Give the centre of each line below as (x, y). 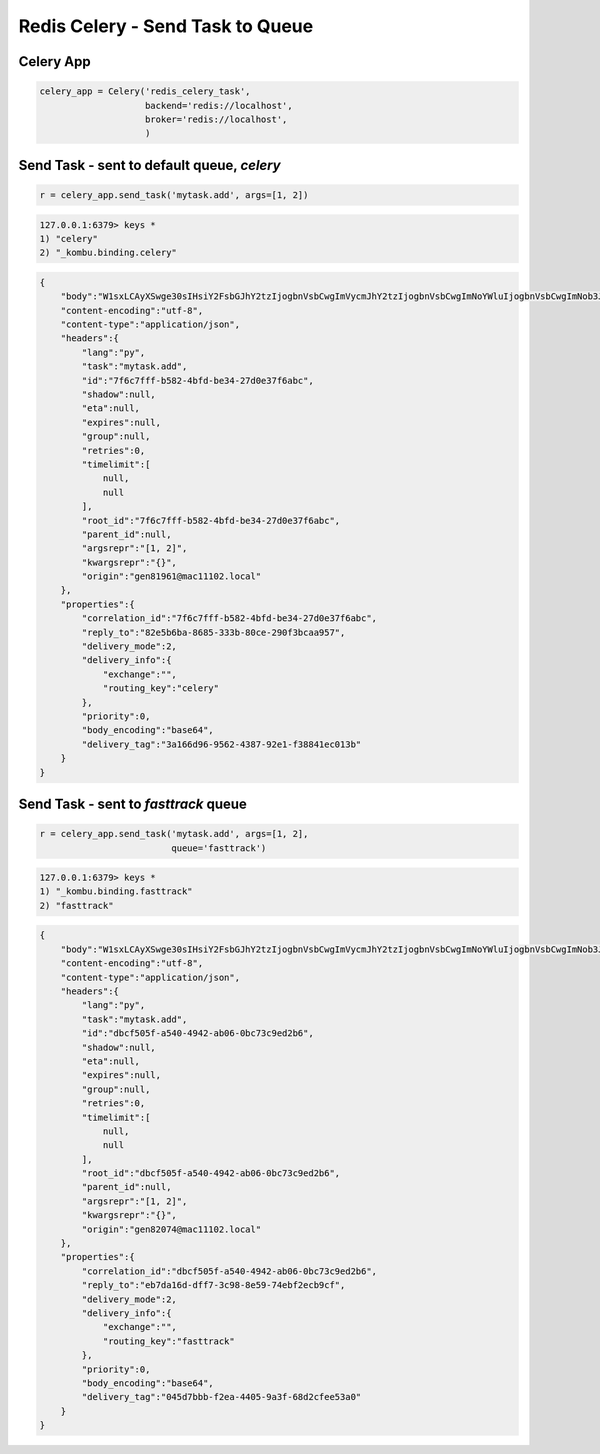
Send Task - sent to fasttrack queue (132, 803)
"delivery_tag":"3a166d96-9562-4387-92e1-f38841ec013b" (221, 744)
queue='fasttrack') (219, 848)
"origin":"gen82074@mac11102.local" (171, 1229)
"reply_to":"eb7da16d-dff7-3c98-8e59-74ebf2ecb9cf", (213, 1285)
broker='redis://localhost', (216, 119)
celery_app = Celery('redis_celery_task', (145, 91)
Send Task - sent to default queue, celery (149, 165)
